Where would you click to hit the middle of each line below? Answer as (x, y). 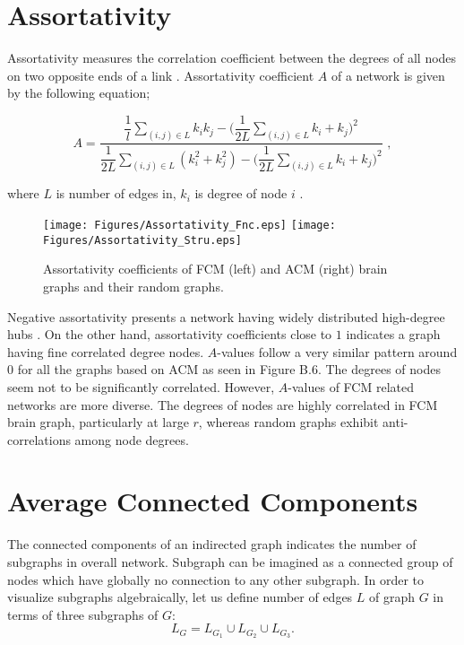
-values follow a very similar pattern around (337, 351)
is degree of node (241, 193)
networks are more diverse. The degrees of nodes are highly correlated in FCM (223, 404)
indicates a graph (393, 334)
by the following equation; (79, 93)
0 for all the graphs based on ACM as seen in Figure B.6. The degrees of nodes (224, 369)
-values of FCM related (351, 386)
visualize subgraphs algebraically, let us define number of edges (180, 597)
